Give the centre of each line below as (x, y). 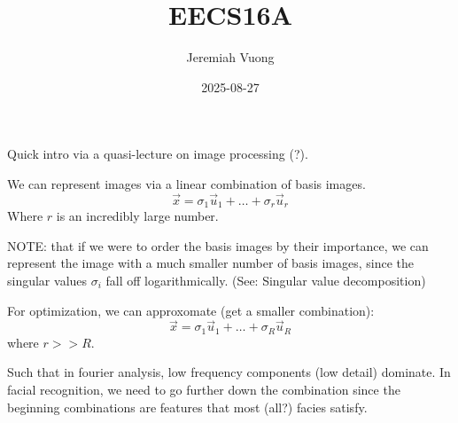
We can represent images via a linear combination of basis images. (186, 183)
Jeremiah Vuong (230, 57)
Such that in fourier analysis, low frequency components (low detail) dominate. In (229, 372)
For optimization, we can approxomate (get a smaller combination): (191, 310)
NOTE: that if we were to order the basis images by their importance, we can (218, 245)
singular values (47, 280)
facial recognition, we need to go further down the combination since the (204, 389)
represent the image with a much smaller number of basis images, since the (211, 263)
